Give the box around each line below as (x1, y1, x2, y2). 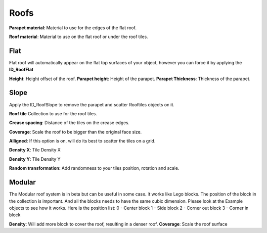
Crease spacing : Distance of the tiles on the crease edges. (9, 120, 130, 126)
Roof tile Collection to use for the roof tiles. (9, 110, 97, 116)
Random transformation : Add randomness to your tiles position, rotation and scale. (9, 165, 179, 171)
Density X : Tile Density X (9, 147, 61, 153)
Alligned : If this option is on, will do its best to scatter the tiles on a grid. (9, 138, 156, 144)
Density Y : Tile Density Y (9, 156, 61, 162)
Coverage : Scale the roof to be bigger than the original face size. (9, 129, 142, 135)
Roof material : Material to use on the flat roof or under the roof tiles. (9, 34, 148, 40)
